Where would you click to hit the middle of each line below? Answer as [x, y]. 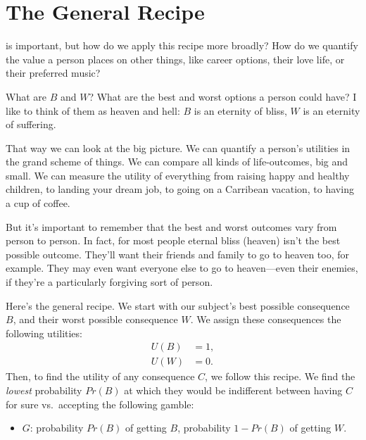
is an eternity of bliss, [240, 110]
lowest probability [44, 390]
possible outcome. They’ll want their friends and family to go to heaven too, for [178, 254]
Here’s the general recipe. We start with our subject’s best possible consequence [178, 305]
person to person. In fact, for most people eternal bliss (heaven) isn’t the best [173, 240]
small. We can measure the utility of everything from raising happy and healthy [178, 175]
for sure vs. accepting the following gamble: [100, 404]
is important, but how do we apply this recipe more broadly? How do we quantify [182, 45]
